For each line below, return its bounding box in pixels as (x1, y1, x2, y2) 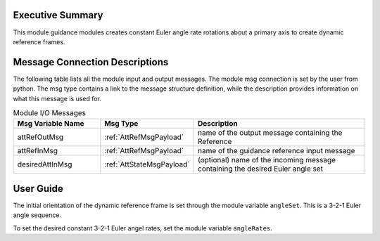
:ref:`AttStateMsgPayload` (104, 159, 190, 169)
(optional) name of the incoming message (197, 155, 336, 165)
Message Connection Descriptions (13, 56, 169, 68)
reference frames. (13, 37, 65, 46)
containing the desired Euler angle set (197, 164, 324, 174)
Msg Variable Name (17, 119, 84, 129)
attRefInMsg (17, 146, 58, 156)
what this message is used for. (13, 94, 102, 103)
